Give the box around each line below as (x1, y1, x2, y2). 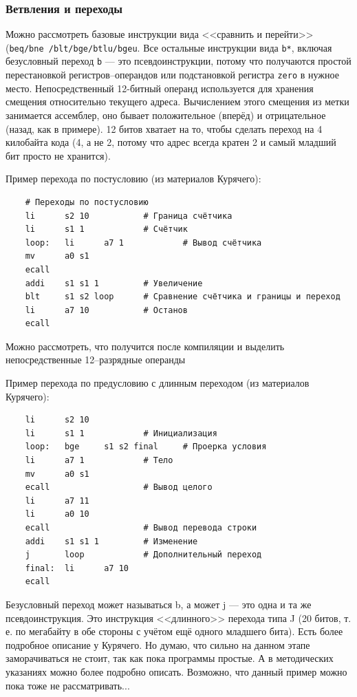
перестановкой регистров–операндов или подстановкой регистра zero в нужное (6, 67, 339, 82)
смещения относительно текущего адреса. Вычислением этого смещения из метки (6, 94, 349, 109)
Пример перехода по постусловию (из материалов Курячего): (6, 171, 261, 186)
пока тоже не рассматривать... (6, 678, 130, 692)
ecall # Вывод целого (25, 482, 213, 493)
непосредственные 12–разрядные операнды (6, 352, 186, 367)
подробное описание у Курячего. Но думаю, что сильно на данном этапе (6, 637, 310, 652)
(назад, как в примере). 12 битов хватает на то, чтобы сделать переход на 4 (6, 121, 323, 136)
